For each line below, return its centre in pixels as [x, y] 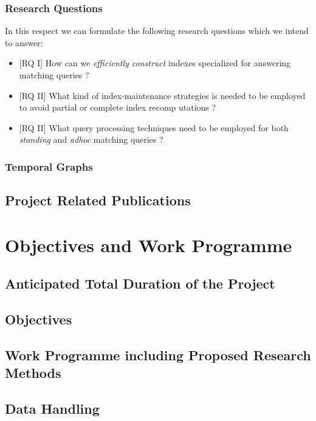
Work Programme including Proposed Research [158, 354]
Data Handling [52, 409]
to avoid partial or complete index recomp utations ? [118, 107]
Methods [33, 373]
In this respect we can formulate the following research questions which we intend [157, 31]
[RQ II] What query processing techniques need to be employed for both [154, 127]
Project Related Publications [98, 200]
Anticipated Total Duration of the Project [140, 283]
